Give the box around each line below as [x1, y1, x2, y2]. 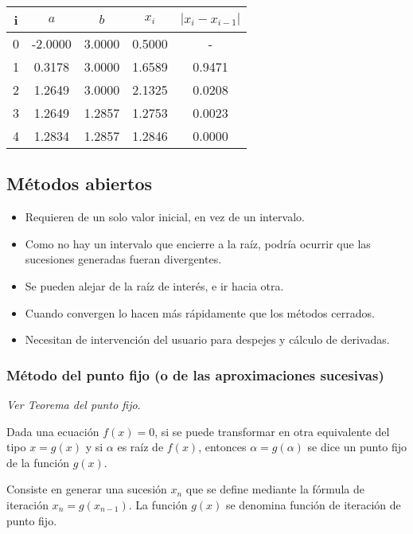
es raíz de [117, 439, 164, 455]
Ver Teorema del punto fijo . [6, 396, 141, 412]
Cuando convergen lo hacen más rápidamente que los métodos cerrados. [25, 304, 375, 321]
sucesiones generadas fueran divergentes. [25, 251, 222, 267]
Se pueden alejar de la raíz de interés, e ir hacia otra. [25, 277, 284, 294]
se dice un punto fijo [307, 439, 407, 455]
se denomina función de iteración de [225, 496, 401, 513]
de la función [6, 454, 69, 470]
